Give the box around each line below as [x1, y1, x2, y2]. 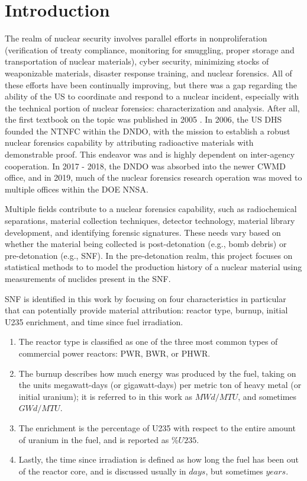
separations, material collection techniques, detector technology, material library [5, 214, 295, 227]
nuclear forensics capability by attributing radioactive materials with [5, 136, 254, 149]
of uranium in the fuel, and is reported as [18, 433, 169, 445]
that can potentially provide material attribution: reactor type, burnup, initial [5, 304, 288, 316]
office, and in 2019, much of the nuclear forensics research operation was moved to [5, 171, 302, 184]
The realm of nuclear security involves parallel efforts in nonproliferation [5, 32, 267, 44]
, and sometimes [238, 390, 297, 402]
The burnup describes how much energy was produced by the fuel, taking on [18, 367, 296, 379]
